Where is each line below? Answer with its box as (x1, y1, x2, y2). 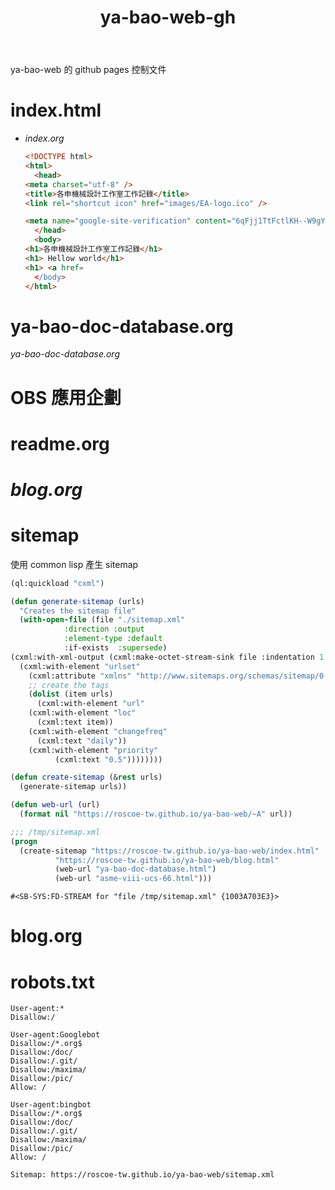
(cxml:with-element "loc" (28, 708, 137, 718)
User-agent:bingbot (10, 1100, 92, 1110)
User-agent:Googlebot (10, 1030, 101, 1040)
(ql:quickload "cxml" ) (10, 578, 105, 588)
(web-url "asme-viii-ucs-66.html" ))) (54, 874, 213, 884)
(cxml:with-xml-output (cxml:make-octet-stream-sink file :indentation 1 (10, 652, 325, 662)
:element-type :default (63, 634, 163, 644)
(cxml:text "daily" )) (36, 736, 128, 746)
